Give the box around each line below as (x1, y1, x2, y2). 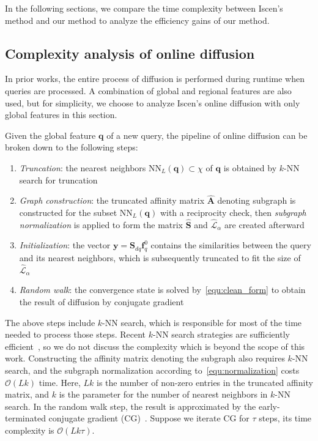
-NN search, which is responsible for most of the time (102, 316, 302, 328)
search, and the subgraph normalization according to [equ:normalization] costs (5, 363, 300, 376)
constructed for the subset (19, 206, 117, 218)
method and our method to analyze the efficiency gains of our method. (5, 13, 270, 26)
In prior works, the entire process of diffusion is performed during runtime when (5, 72, 305, 85)
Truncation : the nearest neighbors (19, 161, 146, 174)
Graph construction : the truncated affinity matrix (19, 194, 205, 207)
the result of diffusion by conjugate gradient (19, 295, 184, 308)
